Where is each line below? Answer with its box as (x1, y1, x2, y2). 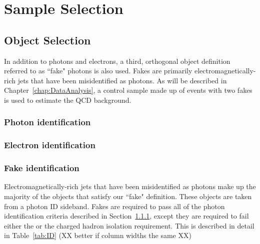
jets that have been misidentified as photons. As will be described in (17, 75, 227, 85)
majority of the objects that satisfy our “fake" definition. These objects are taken (4, 191, 252, 202)
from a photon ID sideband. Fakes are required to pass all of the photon (4, 201, 225, 211)
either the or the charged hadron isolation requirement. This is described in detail (4, 220, 254, 231)
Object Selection (4, 32, 91, 47)
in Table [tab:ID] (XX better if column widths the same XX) (4, 230, 191, 241)
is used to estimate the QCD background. (4, 94, 131, 105)
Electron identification (4, 139, 95, 151)
